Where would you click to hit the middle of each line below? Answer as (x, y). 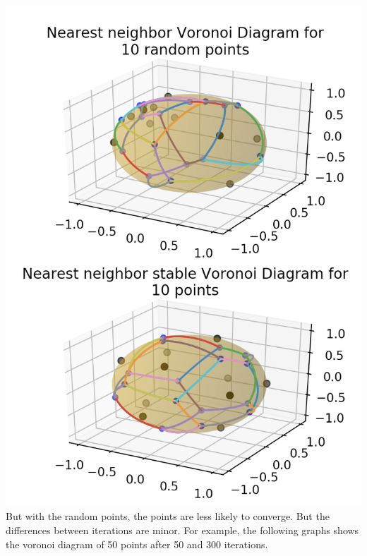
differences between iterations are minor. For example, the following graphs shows (182, 530)
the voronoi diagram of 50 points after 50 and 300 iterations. (137, 544)
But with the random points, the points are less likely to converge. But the (168, 516)
